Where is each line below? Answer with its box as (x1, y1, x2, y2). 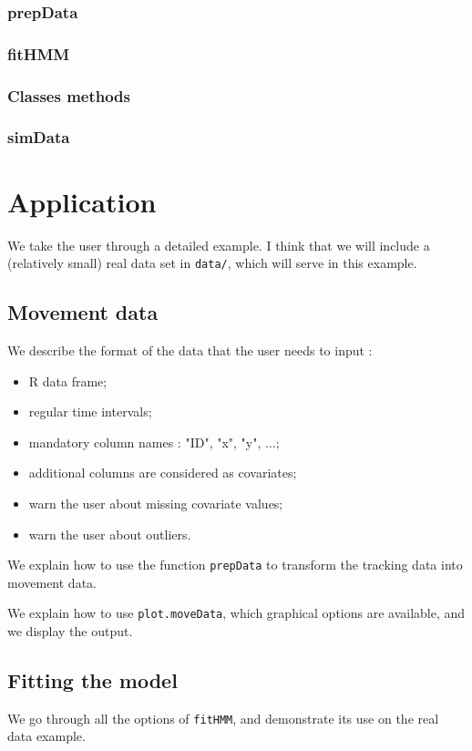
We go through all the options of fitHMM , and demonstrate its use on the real (7, 708, 439, 727)
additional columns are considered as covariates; (28, 463, 297, 482)
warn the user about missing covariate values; (28, 493, 283, 512)
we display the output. (7, 622, 133, 641)
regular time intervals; (28, 402, 152, 421)
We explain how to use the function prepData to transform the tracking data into (7, 555, 463, 574)
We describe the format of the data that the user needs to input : (7, 340, 373, 359)
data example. (7, 726, 86, 746)
